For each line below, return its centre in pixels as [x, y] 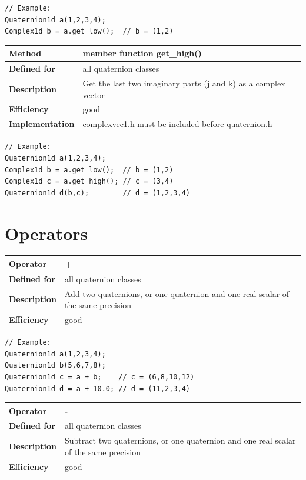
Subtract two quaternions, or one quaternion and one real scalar [180, 440]
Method [25, 53]
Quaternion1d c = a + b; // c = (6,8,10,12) [100, 377]
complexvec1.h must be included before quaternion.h [177, 124]
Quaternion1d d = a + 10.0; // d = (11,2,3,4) [97, 389]
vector [94, 94]
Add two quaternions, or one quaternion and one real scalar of [177, 293]
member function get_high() [142, 53]
